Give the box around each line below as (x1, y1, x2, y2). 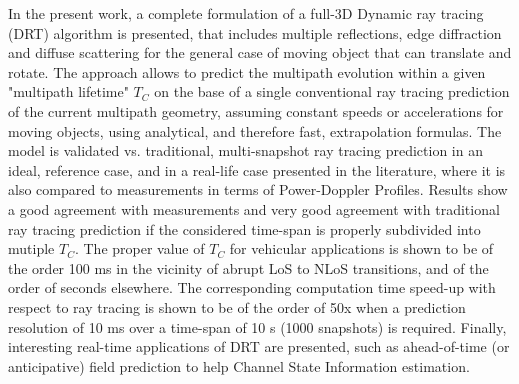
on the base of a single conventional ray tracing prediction (154, 81, 510, 102)
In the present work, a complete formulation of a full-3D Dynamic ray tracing (8, 3, 484, 23)
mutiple (8, 238, 55, 259)
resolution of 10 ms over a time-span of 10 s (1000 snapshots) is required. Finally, (8, 316, 507, 337)
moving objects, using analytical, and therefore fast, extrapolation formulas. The (8, 120, 502, 141)
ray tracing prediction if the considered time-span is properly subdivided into (8, 218, 481, 239)
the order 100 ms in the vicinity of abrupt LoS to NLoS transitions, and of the (8, 257, 489, 278)
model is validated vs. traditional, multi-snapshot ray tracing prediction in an (8, 140, 483, 161)
